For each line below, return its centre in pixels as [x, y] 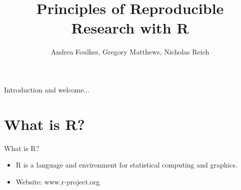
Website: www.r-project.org [58, 181]
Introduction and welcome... [47, 89]
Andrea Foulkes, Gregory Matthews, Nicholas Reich [130, 52]
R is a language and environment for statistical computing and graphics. [126, 165]
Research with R [130, 28]
